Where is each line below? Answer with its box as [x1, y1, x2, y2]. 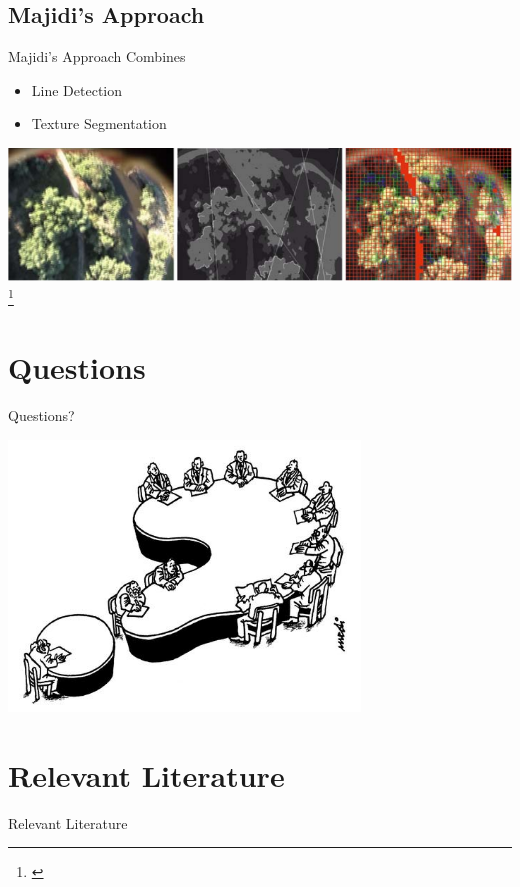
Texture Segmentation [31, 113, 167, 134]
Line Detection [31, 79, 123, 100]
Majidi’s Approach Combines [8, 46, 186, 67]
